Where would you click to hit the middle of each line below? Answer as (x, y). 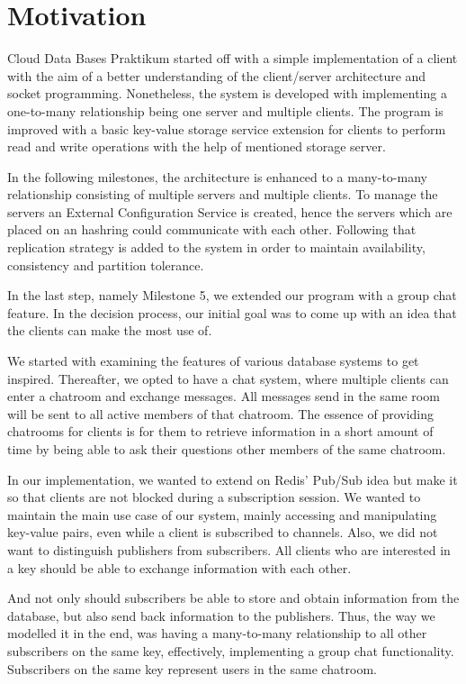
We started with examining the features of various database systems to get (213, 361)
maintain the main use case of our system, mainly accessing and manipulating (222, 514)
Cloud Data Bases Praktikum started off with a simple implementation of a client (233, 58)
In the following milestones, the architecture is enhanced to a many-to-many (217, 176)
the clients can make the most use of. (110, 330)
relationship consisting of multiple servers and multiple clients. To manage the (223, 194)
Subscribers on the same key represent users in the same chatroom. (192, 668)
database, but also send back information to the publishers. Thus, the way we (221, 615)
